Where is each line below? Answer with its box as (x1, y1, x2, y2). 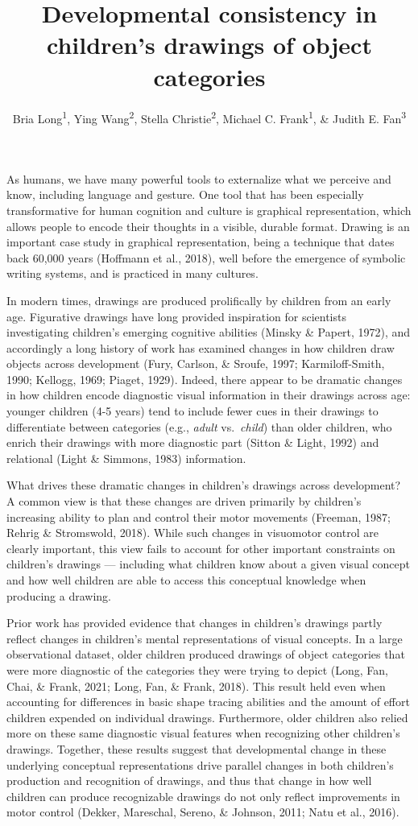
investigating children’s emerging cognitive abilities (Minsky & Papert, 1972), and (6, 324, 411, 341)
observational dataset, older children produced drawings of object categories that (6, 646, 405, 663)
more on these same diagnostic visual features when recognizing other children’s (6, 725, 400, 741)
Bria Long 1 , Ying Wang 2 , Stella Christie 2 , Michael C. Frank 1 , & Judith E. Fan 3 (12, 107, 407, 126)
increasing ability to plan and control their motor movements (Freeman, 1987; (6, 508, 391, 525)
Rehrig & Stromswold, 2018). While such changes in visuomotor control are (6, 524, 379, 541)
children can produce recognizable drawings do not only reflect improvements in (6, 787, 400, 804)
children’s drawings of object (47, 28, 372, 61)
